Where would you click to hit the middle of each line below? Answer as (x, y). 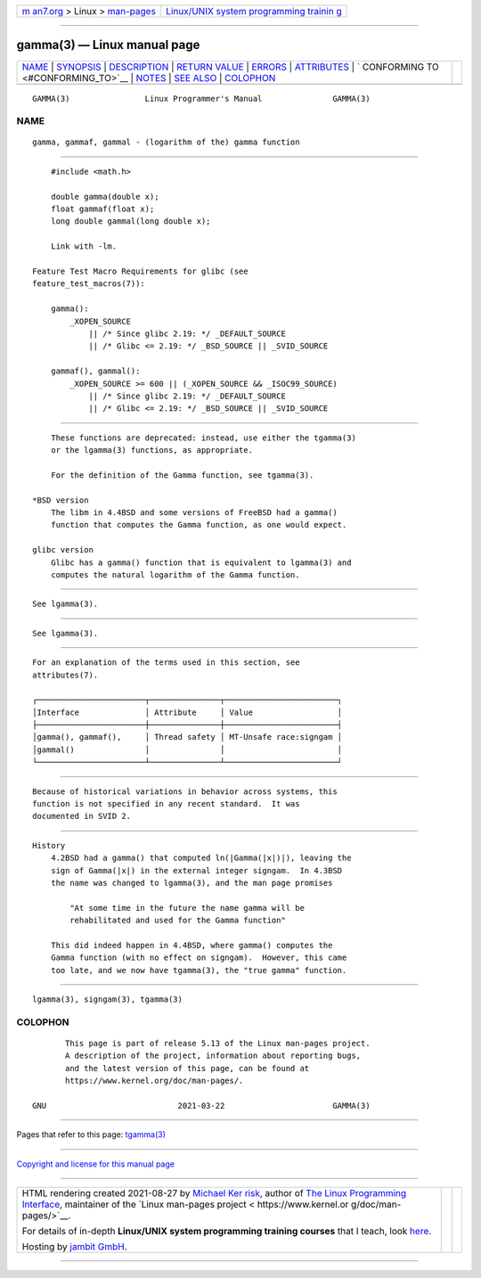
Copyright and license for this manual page (96, 1164)
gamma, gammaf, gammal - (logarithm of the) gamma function (166, 142)
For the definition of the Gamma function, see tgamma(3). (182, 475)
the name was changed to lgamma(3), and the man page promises (192, 883)
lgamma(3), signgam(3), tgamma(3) (107, 999)
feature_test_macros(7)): (89, 284)
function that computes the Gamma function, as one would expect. (199, 525)
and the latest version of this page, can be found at (188, 1068)
